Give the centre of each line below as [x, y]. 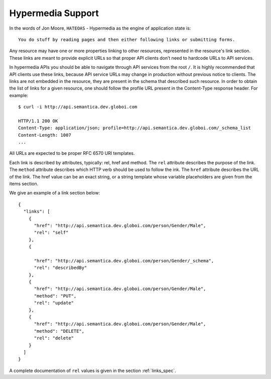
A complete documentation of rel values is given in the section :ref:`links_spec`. [93, 370]
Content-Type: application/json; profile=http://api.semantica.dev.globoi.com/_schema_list [134, 128]
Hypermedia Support [54, 13]
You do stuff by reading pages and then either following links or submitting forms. [127, 39]
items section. [24, 183]
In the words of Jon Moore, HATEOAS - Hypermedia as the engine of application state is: [100, 28]
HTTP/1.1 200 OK [38, 121]
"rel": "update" [54, 303]
